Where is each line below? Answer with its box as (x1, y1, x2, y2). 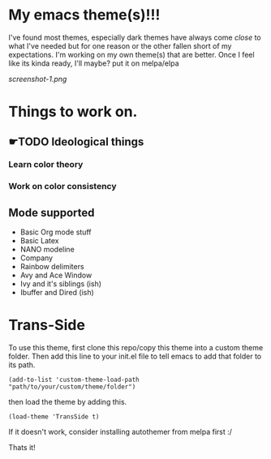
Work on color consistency (8, 181, 117, 192)
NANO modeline (19, 245, 75, 255)
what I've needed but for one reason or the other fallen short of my (8, 41, 232, 50)
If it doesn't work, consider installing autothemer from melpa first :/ (8, 427, 233, 437)
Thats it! (8, 443, 36, 453)
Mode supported (8, 205, 95, 220)
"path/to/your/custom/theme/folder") (8, 383, 136, 391)
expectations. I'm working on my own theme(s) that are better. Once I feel (8, 49, 255, 59)
